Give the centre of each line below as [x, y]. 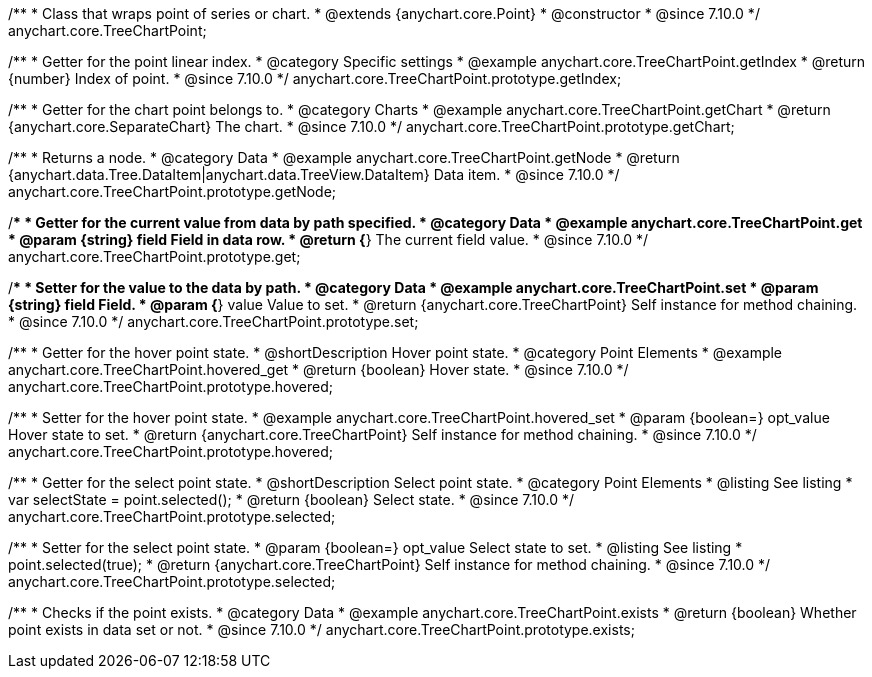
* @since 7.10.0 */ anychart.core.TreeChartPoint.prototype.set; [213, 321]
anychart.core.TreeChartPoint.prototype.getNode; [172, 191]
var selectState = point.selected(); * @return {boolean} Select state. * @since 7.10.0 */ [291, 499]
